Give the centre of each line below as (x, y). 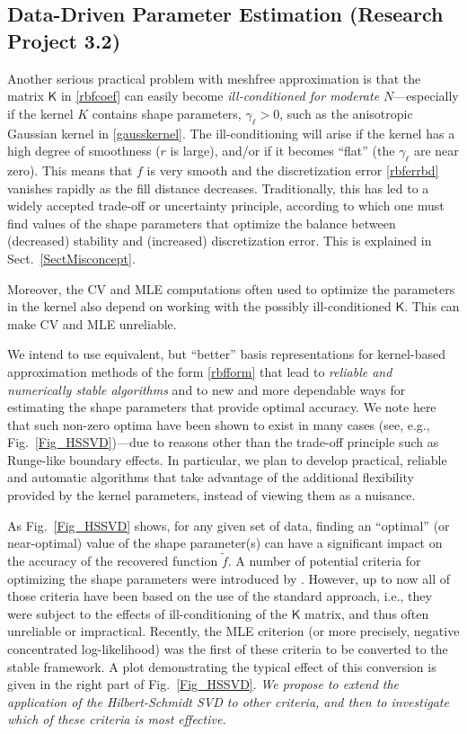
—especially (426, 96)
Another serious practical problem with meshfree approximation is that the (214, 78)
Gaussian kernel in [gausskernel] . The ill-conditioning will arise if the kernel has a (231, 133)
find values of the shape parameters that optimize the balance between (202, 223)
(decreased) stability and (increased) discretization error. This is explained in (220, 241)
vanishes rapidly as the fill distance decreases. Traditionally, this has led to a (218, 188)
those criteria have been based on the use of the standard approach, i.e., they (220, 596)
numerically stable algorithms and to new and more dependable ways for (207, 389)
